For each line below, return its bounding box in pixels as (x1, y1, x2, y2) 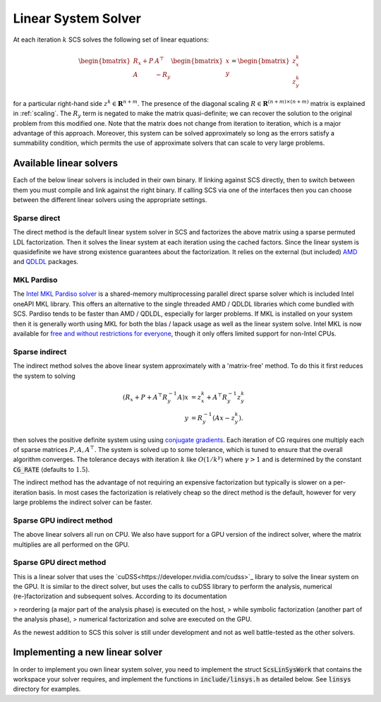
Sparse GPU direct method (13, 558, 107, 568)
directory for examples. (13, 685, 81, 694)
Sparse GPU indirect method (13, 516, 113, 525)
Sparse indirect (13, 347, 67, 357)
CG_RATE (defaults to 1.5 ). (13, 465, 90, 473)
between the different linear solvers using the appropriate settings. (13, 195, 207, 204)
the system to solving (13, 371, 75, 380)
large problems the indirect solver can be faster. (13, 498, 153, 506)
